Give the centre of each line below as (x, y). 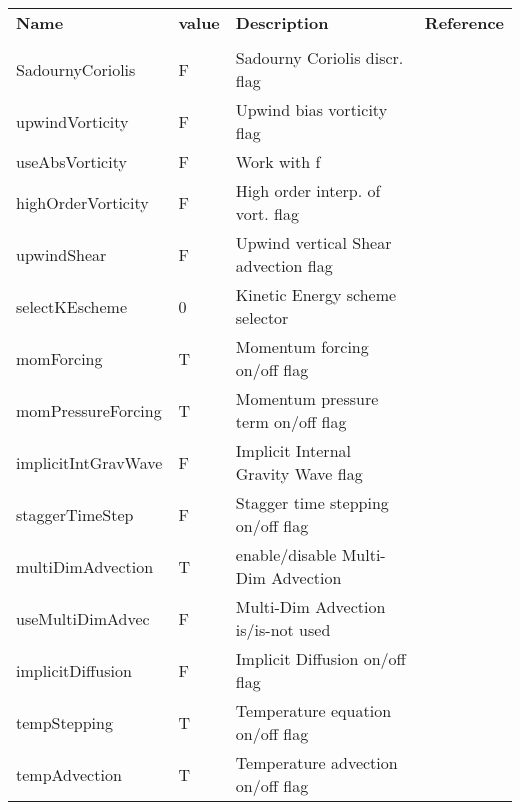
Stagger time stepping (312, 502)
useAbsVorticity (71, 161)
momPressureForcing (89, 410)
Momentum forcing (302, 346)
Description (282, 22)
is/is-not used (283, 629)
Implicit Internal (293, 450)
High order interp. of (308, 190)
